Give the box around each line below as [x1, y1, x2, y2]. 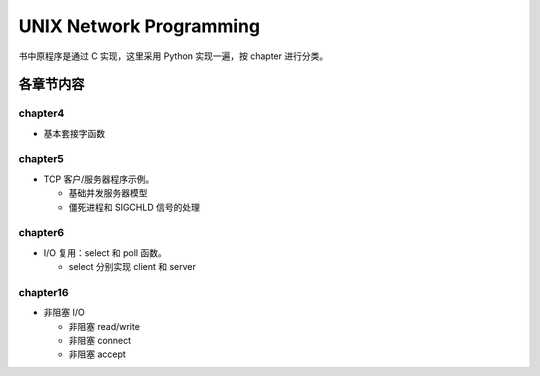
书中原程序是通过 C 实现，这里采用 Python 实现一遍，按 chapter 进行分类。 [18, 50, 329, 62]
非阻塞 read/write [68, 320, 140, 332]
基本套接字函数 [43, 127, 105, 139]
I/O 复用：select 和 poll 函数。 [43, 246, 167, 259]
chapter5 [18, 152, 65, 166]
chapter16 [18, 285, 69, 299]
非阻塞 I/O [43, 306, 85, 319]
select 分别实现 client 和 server [68, 261, 197, 273]
